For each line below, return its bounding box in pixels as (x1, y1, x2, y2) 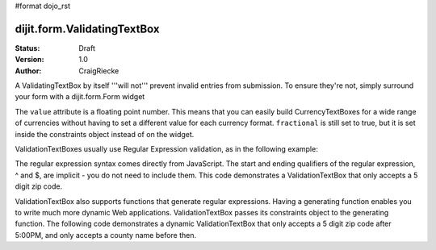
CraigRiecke (78, 65, 119, 76)
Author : (15, 65, 42, 76)
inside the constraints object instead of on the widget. (15, 129, 195, 139)
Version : (15, 55, 44, 65)
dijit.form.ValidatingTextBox (15, 22, 161, 35)
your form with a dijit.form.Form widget (15, 92, 145, 102)
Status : (15, 43, 40, 52)
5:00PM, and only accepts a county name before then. (15, 230, 197, 240)
